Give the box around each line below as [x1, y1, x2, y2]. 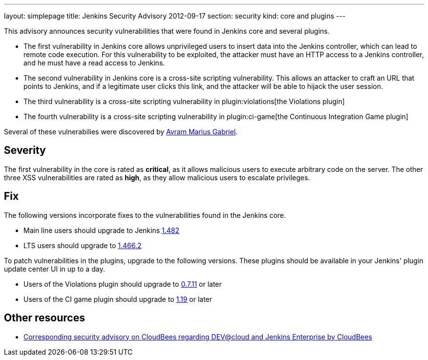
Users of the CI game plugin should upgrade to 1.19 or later [23, 295, 213, 303]
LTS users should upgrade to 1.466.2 [23, 241, 142, 250]
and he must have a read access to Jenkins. [23, 59, 165, 67]
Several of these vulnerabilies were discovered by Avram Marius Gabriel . [4, 127, 238, 136]
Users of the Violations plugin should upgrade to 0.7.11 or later [23, 279, 222, 288]
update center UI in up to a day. [4, 264, 105, 273]
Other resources [4, 312, 85, 324]
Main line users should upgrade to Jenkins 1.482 [23, 226, 180, 234]
